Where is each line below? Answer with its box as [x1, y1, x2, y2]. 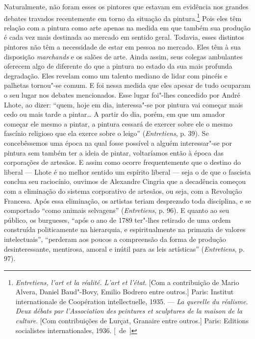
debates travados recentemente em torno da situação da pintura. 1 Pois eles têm [4, 11, 242, 23]
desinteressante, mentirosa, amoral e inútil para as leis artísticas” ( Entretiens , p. [4, 243, 245, 254]
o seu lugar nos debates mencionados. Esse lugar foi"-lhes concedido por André [4, 90, 240, 100]
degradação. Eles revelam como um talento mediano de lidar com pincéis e [4, 70, 228, 80]
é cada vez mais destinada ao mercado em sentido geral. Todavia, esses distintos [4, 32, 244, 42]
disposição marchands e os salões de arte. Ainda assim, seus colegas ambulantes [4, 51, 243, 61]
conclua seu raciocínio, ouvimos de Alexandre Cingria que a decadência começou [4, 176, 246, 186]
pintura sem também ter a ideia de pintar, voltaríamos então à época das [4, 147, 224, 157]
